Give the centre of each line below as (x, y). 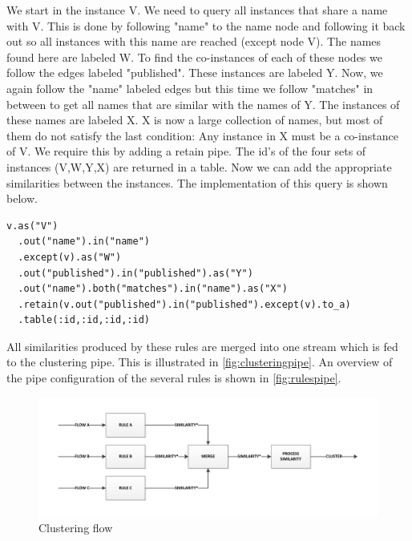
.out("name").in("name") (84, 242)
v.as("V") (32, 226)
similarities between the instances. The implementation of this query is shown (197, 182)
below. (22, 198)
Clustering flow (76, 528)
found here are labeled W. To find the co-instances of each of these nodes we (194, 57)
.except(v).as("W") (70, 257)
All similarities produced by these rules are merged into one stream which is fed (202, 346)
